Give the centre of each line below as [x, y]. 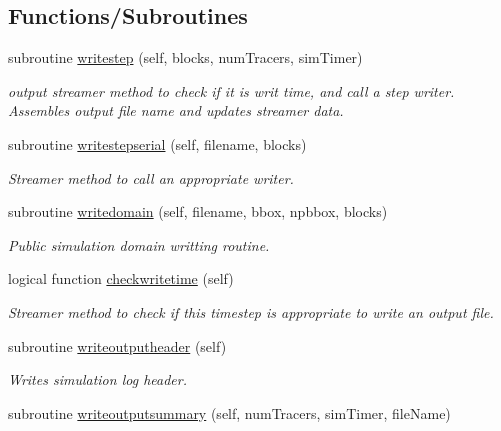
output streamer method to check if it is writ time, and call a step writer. [231, 90]
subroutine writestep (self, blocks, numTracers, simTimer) [185, 57]
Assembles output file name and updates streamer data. [176, 110]
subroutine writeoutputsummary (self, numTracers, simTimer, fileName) [229, 412]
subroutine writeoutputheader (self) [117, 345]
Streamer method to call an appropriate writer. [151, 177]
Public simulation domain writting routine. [139, 244]
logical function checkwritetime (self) [121, 278]
